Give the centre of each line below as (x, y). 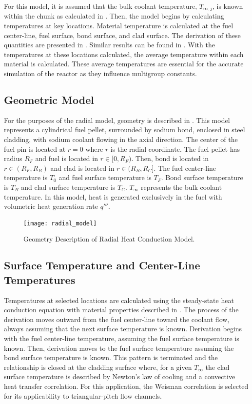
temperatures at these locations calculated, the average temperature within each (124, 54)
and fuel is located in (67, 158)
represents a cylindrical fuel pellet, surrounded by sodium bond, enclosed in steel (125, 130)
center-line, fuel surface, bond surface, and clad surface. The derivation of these (122, 35)
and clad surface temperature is (68, 187)
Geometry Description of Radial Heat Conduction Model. (109, 239)
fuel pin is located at (35, 149)
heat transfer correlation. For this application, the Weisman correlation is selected (126, 386)
